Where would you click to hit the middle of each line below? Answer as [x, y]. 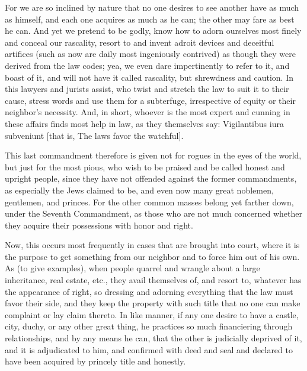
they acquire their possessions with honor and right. [99, 225]
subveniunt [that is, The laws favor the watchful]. [94, 135]
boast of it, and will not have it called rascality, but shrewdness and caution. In [149, 77]
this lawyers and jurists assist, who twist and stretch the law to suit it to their [147, 89]
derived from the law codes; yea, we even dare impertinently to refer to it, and [147, 65]
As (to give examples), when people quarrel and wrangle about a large [132, 268]
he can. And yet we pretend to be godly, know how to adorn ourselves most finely [153, 31]
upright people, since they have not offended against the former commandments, [151, 178]
